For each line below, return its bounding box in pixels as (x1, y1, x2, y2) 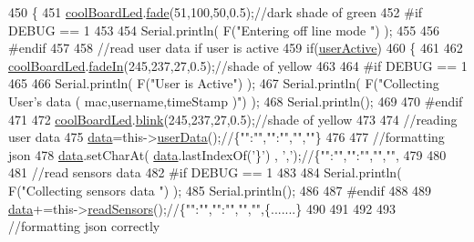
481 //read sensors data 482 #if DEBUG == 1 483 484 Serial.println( (8, 163, 402, 182)
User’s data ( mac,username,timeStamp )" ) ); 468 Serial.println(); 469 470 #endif (8, 91, 463, 110)
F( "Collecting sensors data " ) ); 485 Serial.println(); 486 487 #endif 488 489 (8, 180, 432, 199)
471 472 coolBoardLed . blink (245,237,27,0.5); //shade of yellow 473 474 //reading (8, 109, 458, 128)
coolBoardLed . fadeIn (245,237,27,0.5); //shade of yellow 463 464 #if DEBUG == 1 (8, 55, 468, 75)
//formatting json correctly (8, 217, 160, 236)
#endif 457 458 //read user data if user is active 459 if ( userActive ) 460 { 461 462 (8, 38, 463, 57)
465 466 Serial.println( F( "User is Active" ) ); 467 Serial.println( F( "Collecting (8, 74, 439, 93)
